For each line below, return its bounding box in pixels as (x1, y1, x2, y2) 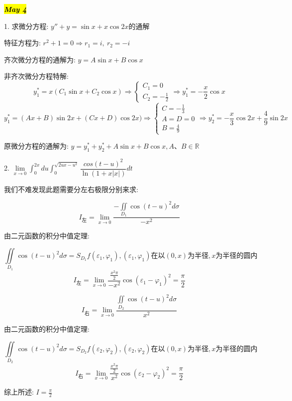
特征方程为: (4, 37, 41, 48)
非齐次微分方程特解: (4, 71, 69, 81)
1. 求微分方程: (4, 20, 49, 31)
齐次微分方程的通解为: (4, 54, 76, 64)
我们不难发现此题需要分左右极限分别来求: (4, 184, 138, 194)
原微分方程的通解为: (4, 141, 69, 151)
